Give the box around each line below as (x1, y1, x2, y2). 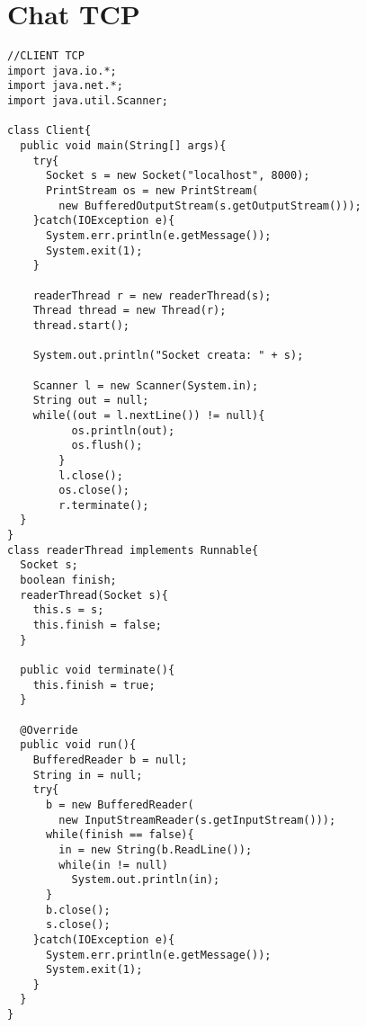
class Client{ (7, 124, 92, 138)
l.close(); (58, 469, 123, 482)
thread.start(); (32, 318, 130, 332)
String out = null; (32, 394, 149, 407)
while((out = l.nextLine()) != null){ (32, 408, 265, 422)
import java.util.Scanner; (7, 94, 168, 108)
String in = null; (32, 768, 143, 781)
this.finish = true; (32, 678, 156, 692)
